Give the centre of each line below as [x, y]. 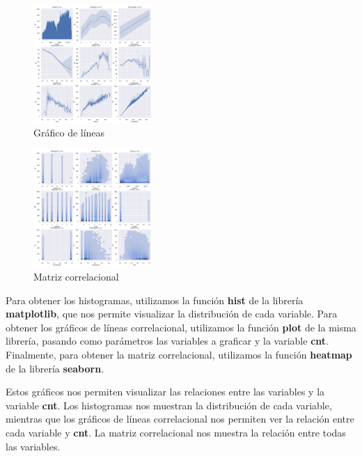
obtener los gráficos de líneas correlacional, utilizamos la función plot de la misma [181, 327]
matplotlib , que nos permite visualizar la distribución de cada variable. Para [172, 314]
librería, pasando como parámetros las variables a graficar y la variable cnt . [167, 341]
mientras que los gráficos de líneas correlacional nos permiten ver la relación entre [180, 419]
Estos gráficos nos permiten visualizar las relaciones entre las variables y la [165, 392]
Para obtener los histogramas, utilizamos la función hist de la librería [155, 300]
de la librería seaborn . [55, 368]
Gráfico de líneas [69, 133]
